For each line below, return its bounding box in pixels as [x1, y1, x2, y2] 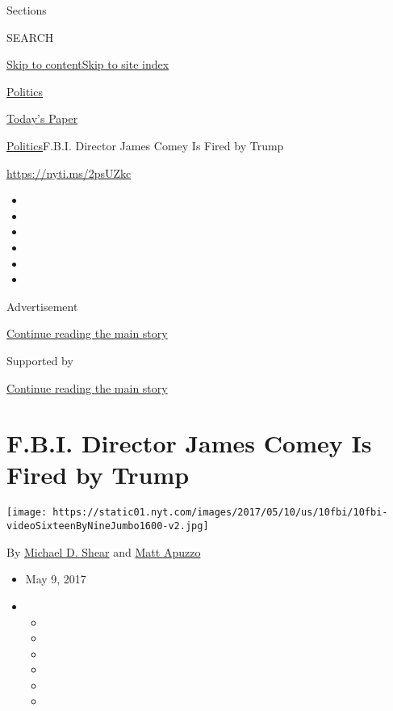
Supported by [6, 351, 73, 368]
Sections [6, 2, 47, 18]
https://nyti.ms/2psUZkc [6, 164, 132, 181]
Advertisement [6, 297, 78, 314]
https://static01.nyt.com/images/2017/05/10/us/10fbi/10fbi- [52, 507, 388, 519]
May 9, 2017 [25, 570, 86, 587]
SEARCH [6, 28, 54, 45]
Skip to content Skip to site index [6, 56, 169, 73]
